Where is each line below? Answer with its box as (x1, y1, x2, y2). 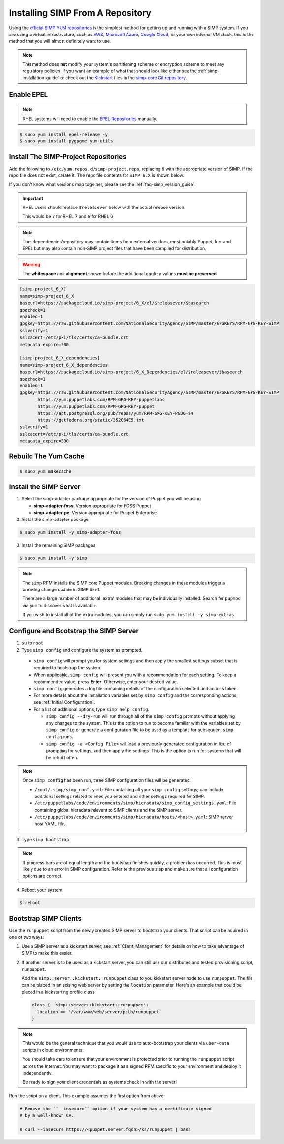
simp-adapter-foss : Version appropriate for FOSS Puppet (33, 503, 151, 509)
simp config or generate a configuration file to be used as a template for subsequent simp (46, 727, 234, 733)
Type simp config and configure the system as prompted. (21, 647, 143, 653)
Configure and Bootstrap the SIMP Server (9, 627, 139, 635)
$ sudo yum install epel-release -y (19, 131, 108, 137)
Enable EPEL (9, 90, 48, 99)
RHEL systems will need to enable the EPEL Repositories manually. (22, 116, 158, 122)
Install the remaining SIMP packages (21, 542, 95, 548)
